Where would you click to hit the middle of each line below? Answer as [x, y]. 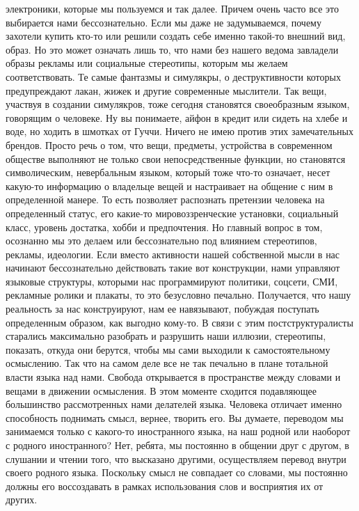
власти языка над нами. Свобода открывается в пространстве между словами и [173, 377]
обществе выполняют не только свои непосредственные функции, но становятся [176, 158]
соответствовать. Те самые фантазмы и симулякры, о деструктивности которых [173, 76]
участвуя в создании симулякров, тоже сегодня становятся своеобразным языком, [178, 104]
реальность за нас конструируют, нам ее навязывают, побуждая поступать [162, 309]
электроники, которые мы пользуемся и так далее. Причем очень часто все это [173, 8]
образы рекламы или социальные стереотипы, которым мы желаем [147, 63]
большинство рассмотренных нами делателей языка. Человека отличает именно [174, 404]
